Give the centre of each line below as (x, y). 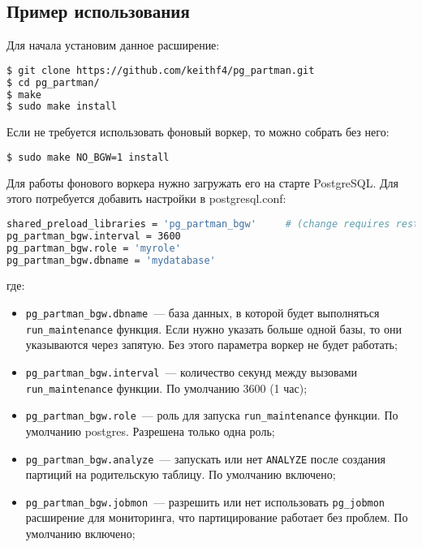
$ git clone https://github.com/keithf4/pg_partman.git (161, 70)
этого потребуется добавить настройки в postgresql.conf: (146, 198)
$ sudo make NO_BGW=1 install (88, 157)
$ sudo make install (62, 107)
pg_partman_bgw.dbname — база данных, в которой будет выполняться (202, 313)
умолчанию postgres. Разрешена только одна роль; (150, 431)
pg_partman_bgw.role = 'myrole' (94, 248)
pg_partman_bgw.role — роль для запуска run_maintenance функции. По (212, 415)
